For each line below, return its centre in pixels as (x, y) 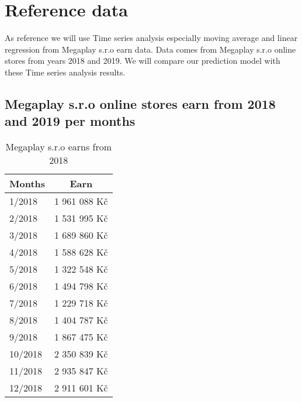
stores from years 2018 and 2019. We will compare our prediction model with (143, 61)
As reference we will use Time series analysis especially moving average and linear (151, 38)
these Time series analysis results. (65, 72)
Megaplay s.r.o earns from (59, 147)
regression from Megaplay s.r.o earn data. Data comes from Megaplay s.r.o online (150, 49)
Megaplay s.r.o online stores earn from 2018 (140, 103)
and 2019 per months (70, 121)
